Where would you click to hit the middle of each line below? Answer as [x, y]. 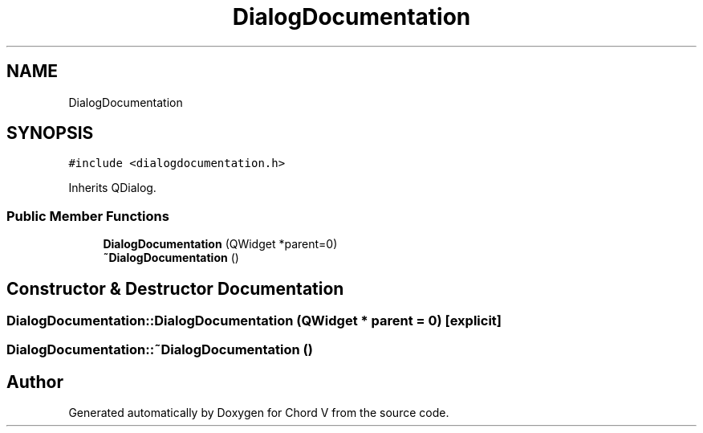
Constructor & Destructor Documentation [175, 288]
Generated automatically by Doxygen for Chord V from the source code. [259, 413]
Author [35, 382]
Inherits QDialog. [112, 188]
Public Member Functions [88, 216]
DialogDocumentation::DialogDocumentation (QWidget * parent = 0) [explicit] [254, 321]
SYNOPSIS [50, 133]
